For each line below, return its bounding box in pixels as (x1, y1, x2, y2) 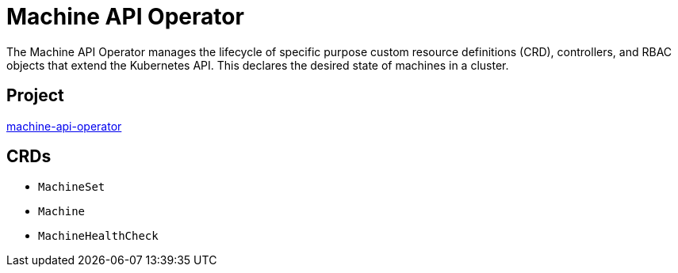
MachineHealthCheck (38, 229, 159, 243)
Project (6, 85, 64, 106)
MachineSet (38, 180, 105, 194)
